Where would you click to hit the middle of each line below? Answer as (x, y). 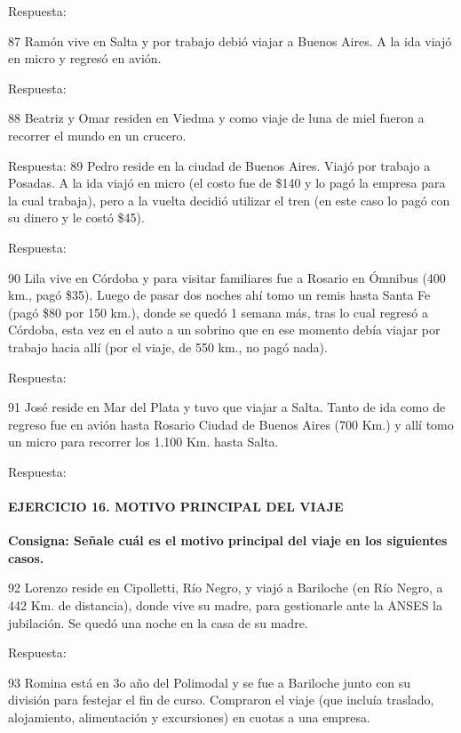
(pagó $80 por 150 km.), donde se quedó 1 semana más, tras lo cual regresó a (218, 312)
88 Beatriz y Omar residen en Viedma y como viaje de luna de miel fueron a (216, 118)
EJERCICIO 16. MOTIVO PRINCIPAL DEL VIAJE (176, 507)
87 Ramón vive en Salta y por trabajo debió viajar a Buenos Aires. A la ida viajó (230, 40)
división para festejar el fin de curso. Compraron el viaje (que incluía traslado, (221, 700)
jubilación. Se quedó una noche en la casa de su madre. (158, 622)
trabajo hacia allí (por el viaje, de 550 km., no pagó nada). (168, 346)
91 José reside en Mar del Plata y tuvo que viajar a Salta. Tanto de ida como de (227, 407)
